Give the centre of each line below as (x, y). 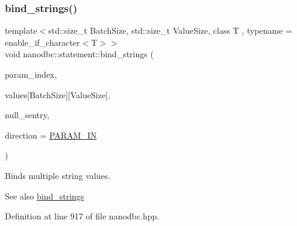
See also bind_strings (45, 196)
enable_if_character (42, 42)
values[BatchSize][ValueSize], (58, 94)
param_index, (31, 74)
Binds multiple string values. (58, 175)
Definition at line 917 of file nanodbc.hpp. (82, 216)
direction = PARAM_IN (51, 135)
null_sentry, (27, 115)
